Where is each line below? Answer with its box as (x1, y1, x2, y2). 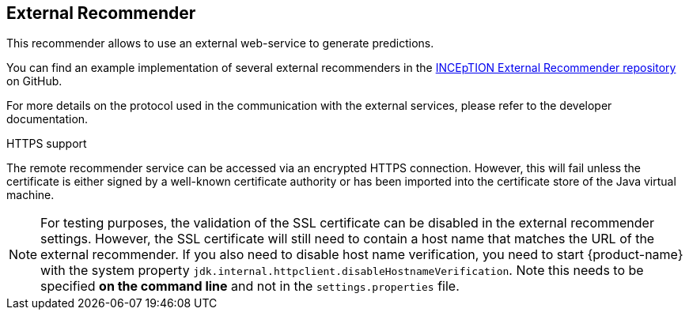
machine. (6, 188, 55, 202)
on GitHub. (6, 74, 62, 88)
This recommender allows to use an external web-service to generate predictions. (6, 36, 434, 51)
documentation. (6, 112, 89, 126)
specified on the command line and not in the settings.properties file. (40, 278, 460, 295)
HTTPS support (6, 137, 87, 151)
